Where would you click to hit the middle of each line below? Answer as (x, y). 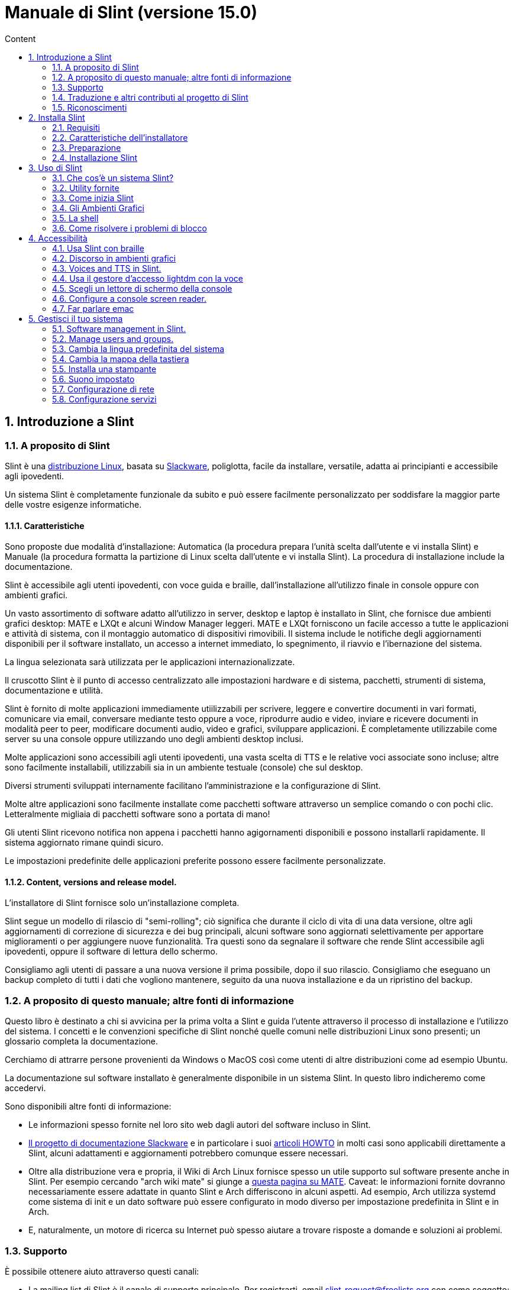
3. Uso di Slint (55, 167)
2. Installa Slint (57, 117)
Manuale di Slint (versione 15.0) (131, 12)
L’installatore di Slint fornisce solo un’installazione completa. (122, 903)
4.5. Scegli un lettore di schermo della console (142, 288)
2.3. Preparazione (87, 147)
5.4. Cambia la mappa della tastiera (121, 359)
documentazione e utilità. (54, 691)
